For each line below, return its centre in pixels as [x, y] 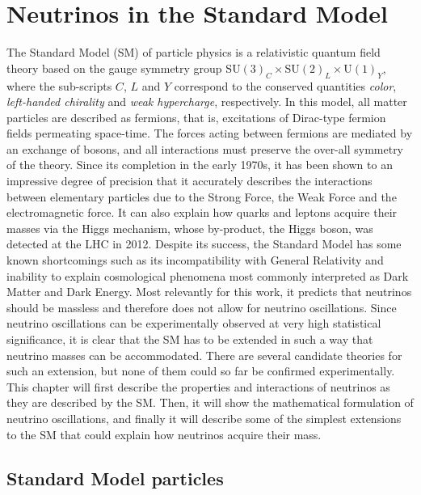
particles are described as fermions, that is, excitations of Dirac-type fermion [196, 117]
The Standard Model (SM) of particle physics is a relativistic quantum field [194, 52]
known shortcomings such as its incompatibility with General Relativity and [195, 260]
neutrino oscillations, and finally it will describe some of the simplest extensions [204, 418]
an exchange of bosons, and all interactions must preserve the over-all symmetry [205, 148]
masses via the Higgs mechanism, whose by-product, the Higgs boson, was [190, 228]
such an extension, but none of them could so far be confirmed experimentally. [201, 371]
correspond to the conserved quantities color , [285, 85]
